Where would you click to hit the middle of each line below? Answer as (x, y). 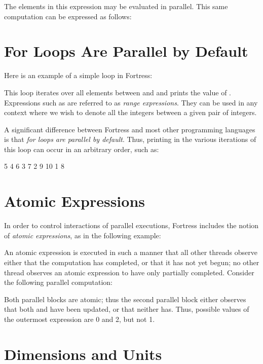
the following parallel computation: (58, 282)
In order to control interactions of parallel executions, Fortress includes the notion (131, 225)
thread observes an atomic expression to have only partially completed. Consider (129, 272)
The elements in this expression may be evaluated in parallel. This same (116, 6)
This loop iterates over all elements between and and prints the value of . (118, 92)
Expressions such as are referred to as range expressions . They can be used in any (131, 102)
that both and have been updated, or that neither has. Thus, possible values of (127, 309)
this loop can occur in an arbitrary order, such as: (82, 149)
